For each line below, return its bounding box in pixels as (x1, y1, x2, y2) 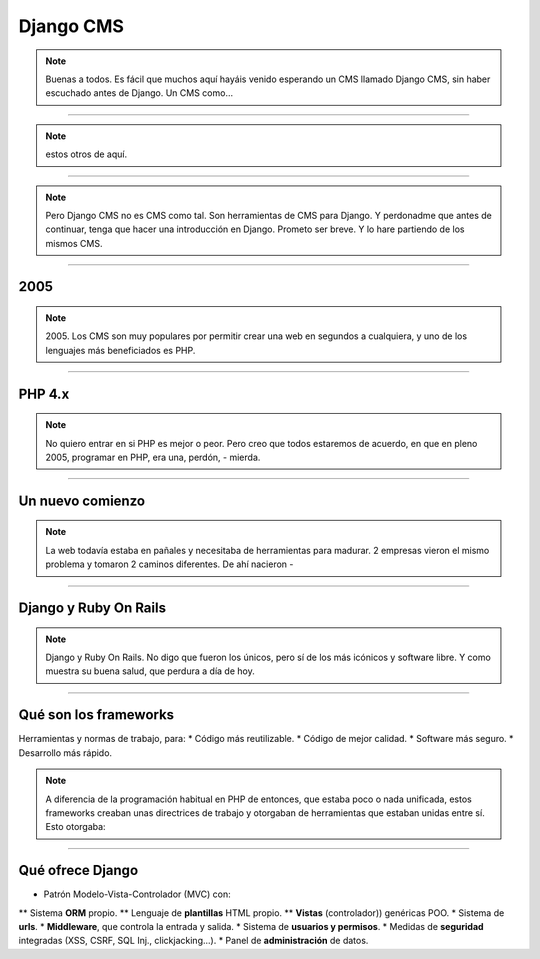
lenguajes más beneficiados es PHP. (45, 344, 196, 356)
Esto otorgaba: (45, 821, 106, 833)
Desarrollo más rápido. (18, 746, 113, 759)
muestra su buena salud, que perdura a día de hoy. (45, 665, 255, 677)
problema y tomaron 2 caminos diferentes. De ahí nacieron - (45, 558, 294, 570)
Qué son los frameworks (18, 706, 175, 724)
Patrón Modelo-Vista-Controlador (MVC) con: (43, 888, 231, 900)
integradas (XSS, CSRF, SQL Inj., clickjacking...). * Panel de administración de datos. (18, 935, 369, 947)
